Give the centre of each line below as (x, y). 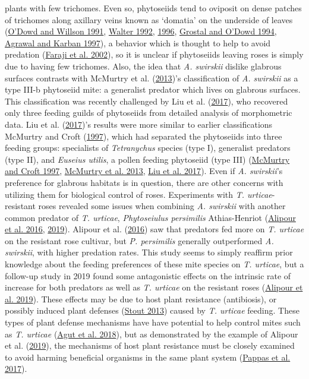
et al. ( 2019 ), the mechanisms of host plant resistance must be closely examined (150, 345)
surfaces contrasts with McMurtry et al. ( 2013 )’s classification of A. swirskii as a (152, 78)
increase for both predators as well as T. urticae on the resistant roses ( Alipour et (154, 287)
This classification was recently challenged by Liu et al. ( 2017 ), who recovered (146, 101)
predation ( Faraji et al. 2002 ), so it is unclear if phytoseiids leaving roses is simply (154, 54)
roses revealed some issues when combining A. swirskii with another (162, 206)
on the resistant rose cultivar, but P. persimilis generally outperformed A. (139, 240)
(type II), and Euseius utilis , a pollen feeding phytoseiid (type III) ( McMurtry (147, 159)
